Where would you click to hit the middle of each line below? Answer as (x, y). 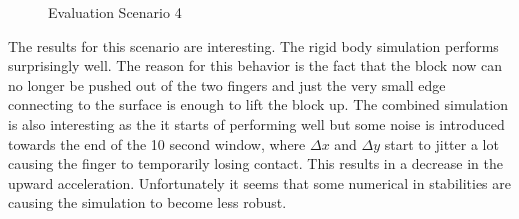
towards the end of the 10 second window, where (157, 143)
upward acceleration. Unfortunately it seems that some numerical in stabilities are (260, 182)
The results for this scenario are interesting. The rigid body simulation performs (253, 45)
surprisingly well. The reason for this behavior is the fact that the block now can (255, 65)
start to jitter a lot (441, 143)
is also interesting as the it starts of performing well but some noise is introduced (256, 123)
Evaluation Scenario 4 (115, 12)
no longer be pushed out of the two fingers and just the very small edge (227, 84)
